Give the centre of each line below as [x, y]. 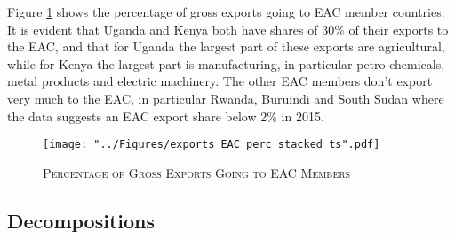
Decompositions [81, 220]
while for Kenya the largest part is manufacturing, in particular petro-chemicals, [226, 63]
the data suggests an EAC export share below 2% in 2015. [166, 116]
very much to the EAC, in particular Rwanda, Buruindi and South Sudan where [226, 98]
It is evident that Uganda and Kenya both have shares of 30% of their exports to [228, 29]
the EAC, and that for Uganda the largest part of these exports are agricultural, [226, 46]
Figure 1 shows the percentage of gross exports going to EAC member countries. [226, 12]
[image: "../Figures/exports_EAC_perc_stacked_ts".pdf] [212, 145]
